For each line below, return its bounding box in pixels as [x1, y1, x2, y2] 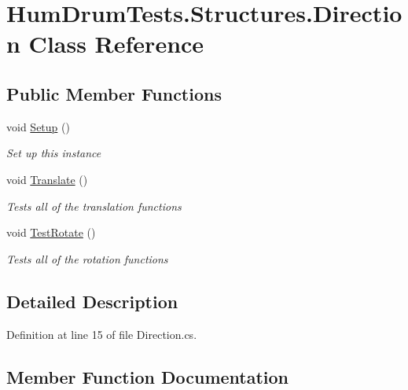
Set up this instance [6, 145, 101, 161]
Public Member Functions [6, 81, 222, 105]
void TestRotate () [6, 224, 96, 241]
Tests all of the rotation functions [6, 250, 168, 267]
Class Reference [28, 28, 204, 60]
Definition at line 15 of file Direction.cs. [6, 326, 197, 342]
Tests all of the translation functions [6, 197, 182, 214]
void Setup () [6, 118, 70, 134]
